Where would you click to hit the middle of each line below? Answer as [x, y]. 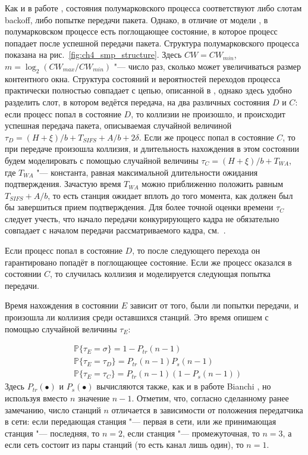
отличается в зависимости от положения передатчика [207, 409]
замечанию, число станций [53, 409]
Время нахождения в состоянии [62, 305]
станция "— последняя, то [52, 433]
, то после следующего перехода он [196, 250]
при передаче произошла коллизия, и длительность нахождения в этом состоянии [152, 149]
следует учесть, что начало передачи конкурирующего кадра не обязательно [142, 218]
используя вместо [36, 398]
